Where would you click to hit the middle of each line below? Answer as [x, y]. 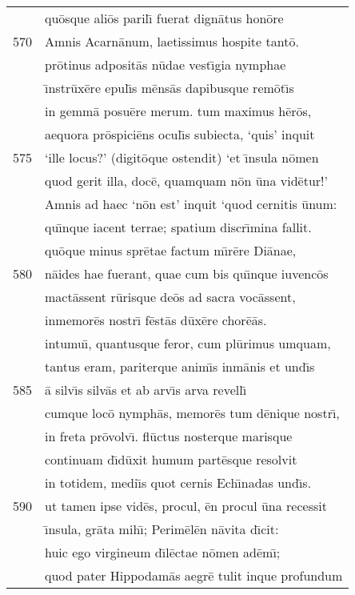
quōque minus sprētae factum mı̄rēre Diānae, [171, 250]
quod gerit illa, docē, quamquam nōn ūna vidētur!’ [186, 181]
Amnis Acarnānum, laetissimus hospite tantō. [172, 41]
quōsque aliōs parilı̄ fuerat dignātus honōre [164, 18]
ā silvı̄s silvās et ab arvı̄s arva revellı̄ [146, 390]
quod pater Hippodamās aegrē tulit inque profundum [194, 575]
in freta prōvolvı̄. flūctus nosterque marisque [169, 436]
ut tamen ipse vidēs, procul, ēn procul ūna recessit [186, 506]
